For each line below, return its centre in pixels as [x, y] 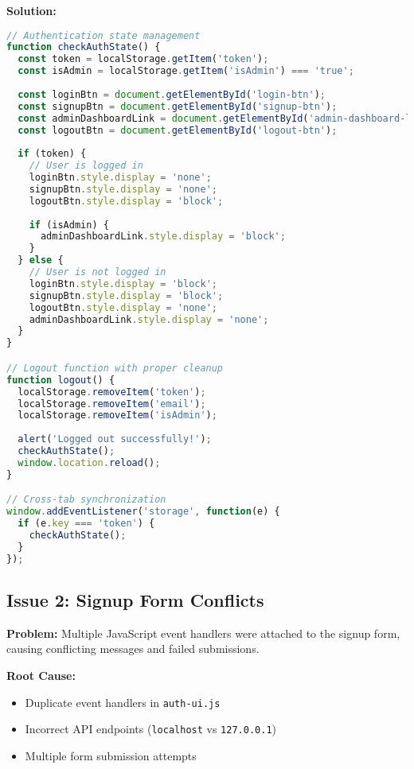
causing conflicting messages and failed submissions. [133, 649]
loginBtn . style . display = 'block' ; [123, 284]
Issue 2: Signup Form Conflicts [135, 599]
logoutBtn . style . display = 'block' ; [126, 201]
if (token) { [52, 154]
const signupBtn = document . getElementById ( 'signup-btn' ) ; [178, 106]
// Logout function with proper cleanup [115, 368]
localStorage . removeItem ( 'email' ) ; [112, 404]
